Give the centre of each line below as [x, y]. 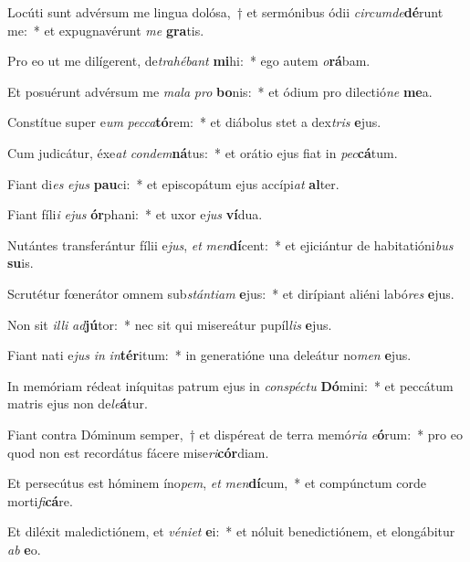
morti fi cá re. [40, 500]
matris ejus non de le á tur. [78, 403]
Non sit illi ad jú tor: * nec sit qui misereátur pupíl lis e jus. [170, 324]
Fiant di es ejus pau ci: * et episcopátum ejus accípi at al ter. [173, 183]
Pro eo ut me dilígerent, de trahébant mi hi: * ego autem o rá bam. [189, 61]
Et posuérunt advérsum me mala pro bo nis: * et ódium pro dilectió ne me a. [220, 91]
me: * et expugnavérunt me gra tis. [106, 30]
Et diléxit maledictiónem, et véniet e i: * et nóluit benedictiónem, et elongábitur [231, 531]
